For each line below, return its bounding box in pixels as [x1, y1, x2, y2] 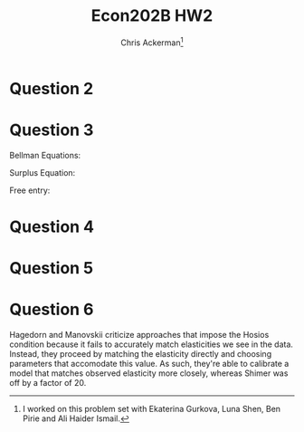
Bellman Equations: [9, 149, 81, 160]
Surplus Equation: [9, 167, 76, 178]
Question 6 [9, 300, 94, 320]
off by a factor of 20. [9, 377, 87, 388]
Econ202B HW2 [90, 5, 214, 26]
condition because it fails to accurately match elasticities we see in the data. [9, 339, 294, 350]
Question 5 [9, 257, 94, 278]
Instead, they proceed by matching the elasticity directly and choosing [9, 348, 272, 359]
